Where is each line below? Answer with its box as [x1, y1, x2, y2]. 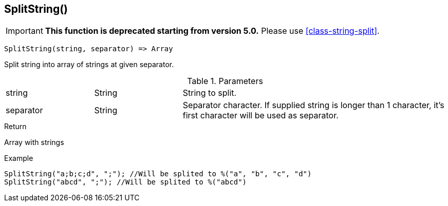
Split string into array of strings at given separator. [4, 60, 174, 69]
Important [6, 26, 43, 36]
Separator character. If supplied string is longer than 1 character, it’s [182, 100, 444, 111]
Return [4, 122, 27, 131]
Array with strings [4, 138, 64, 147]
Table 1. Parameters [187, 76, 263, 87]
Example [4, 154, 33, 163]
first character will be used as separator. [182, 110, 339, 121]
